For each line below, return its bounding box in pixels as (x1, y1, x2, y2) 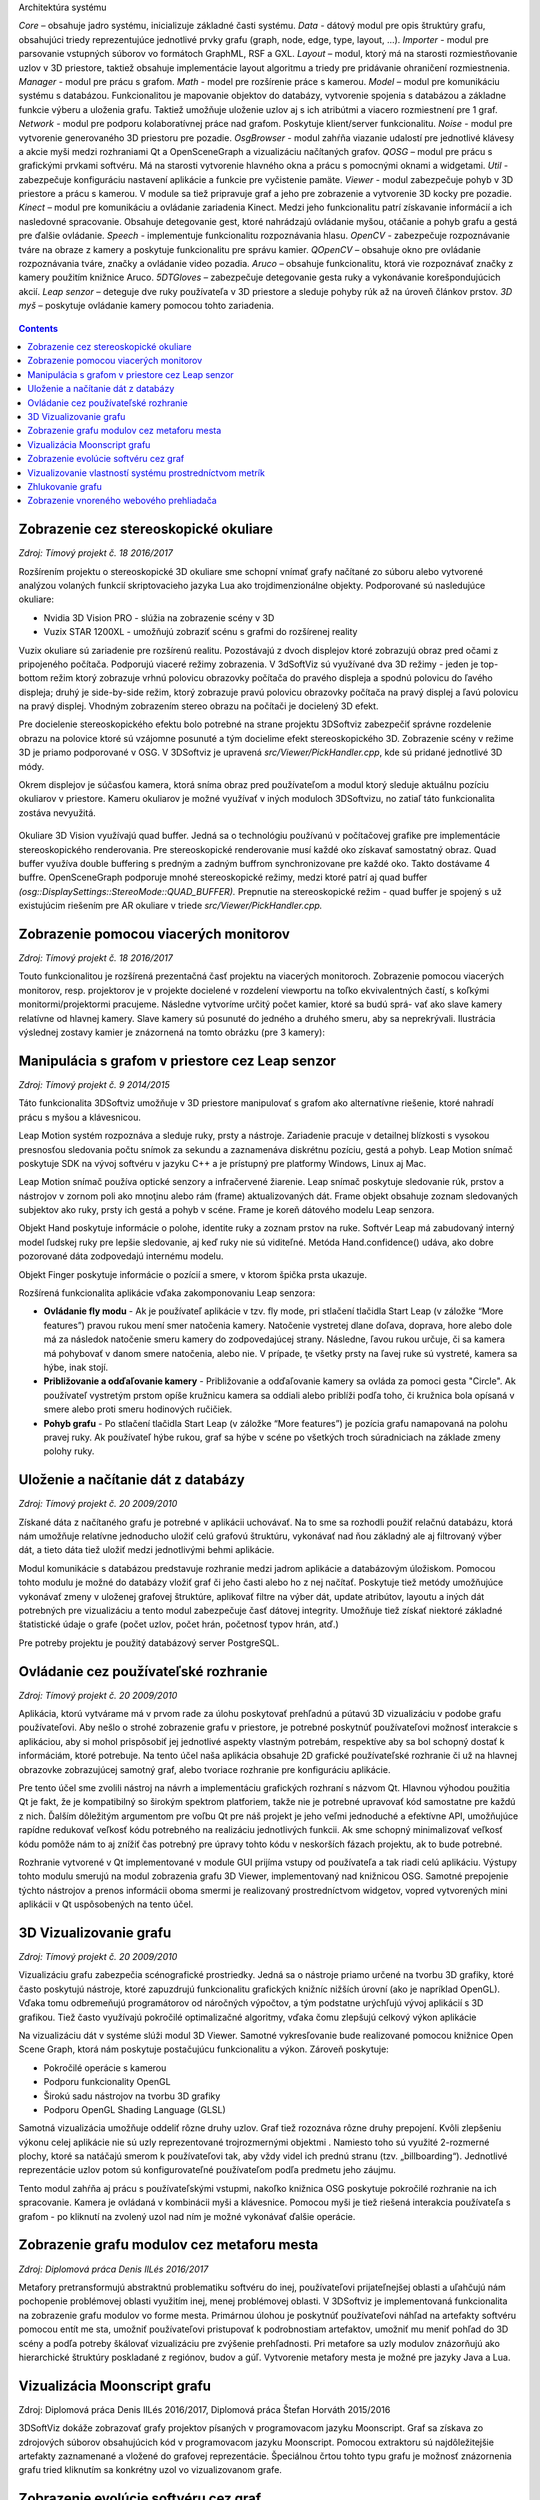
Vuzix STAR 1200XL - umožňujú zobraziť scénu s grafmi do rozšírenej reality (43, 626, 358, 638)
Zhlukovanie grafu (27, 480, 102, 492)
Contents (18, 322, 59, 334)
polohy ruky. (43, 1445, 95, 1457)
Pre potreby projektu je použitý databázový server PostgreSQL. (18, 1636, 280, 1649)
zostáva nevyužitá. (18, 806, 97, 819)
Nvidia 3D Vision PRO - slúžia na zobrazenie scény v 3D (43, 611, 275, 624)
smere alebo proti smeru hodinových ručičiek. (43, 1403, 233, 1415)
